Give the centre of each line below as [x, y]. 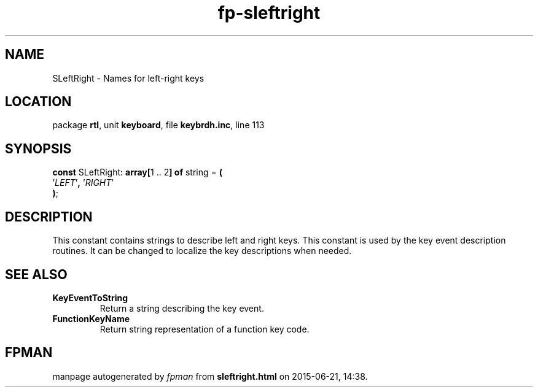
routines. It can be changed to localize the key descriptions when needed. [202, 251]
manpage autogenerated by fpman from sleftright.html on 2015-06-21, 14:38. [210, 376]
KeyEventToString [90, 298]
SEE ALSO [36, 274]
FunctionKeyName [91, 318]
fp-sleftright [269, 13]
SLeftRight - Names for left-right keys [128, 78]
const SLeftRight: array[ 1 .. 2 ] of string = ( [137, 172]
